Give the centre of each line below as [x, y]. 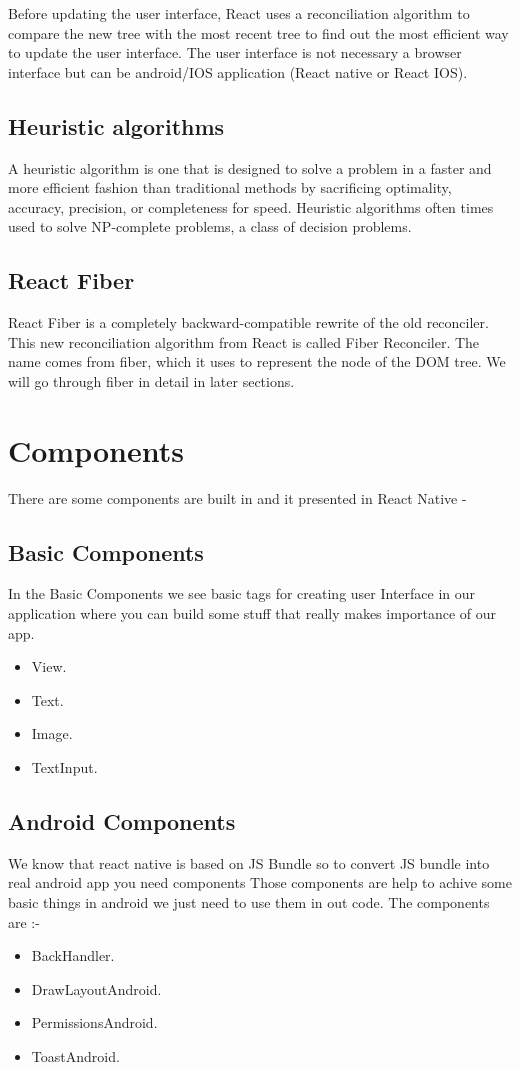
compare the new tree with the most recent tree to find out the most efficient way [258, 32]
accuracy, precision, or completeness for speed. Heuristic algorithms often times [251, 206]
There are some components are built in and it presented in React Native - [237, 497]
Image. [52, 733]
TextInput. [64, 767]
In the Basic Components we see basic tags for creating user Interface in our [242, 593]
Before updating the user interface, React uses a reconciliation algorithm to [239, 13]
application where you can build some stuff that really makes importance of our [252, 613]
